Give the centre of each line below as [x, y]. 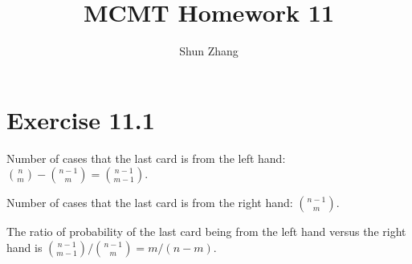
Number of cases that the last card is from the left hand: [146, 158]
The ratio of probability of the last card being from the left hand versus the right [206, 232]
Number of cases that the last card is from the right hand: [150, 203]
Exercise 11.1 [81, 119]
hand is [24, 247]
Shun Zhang [209, 51]
